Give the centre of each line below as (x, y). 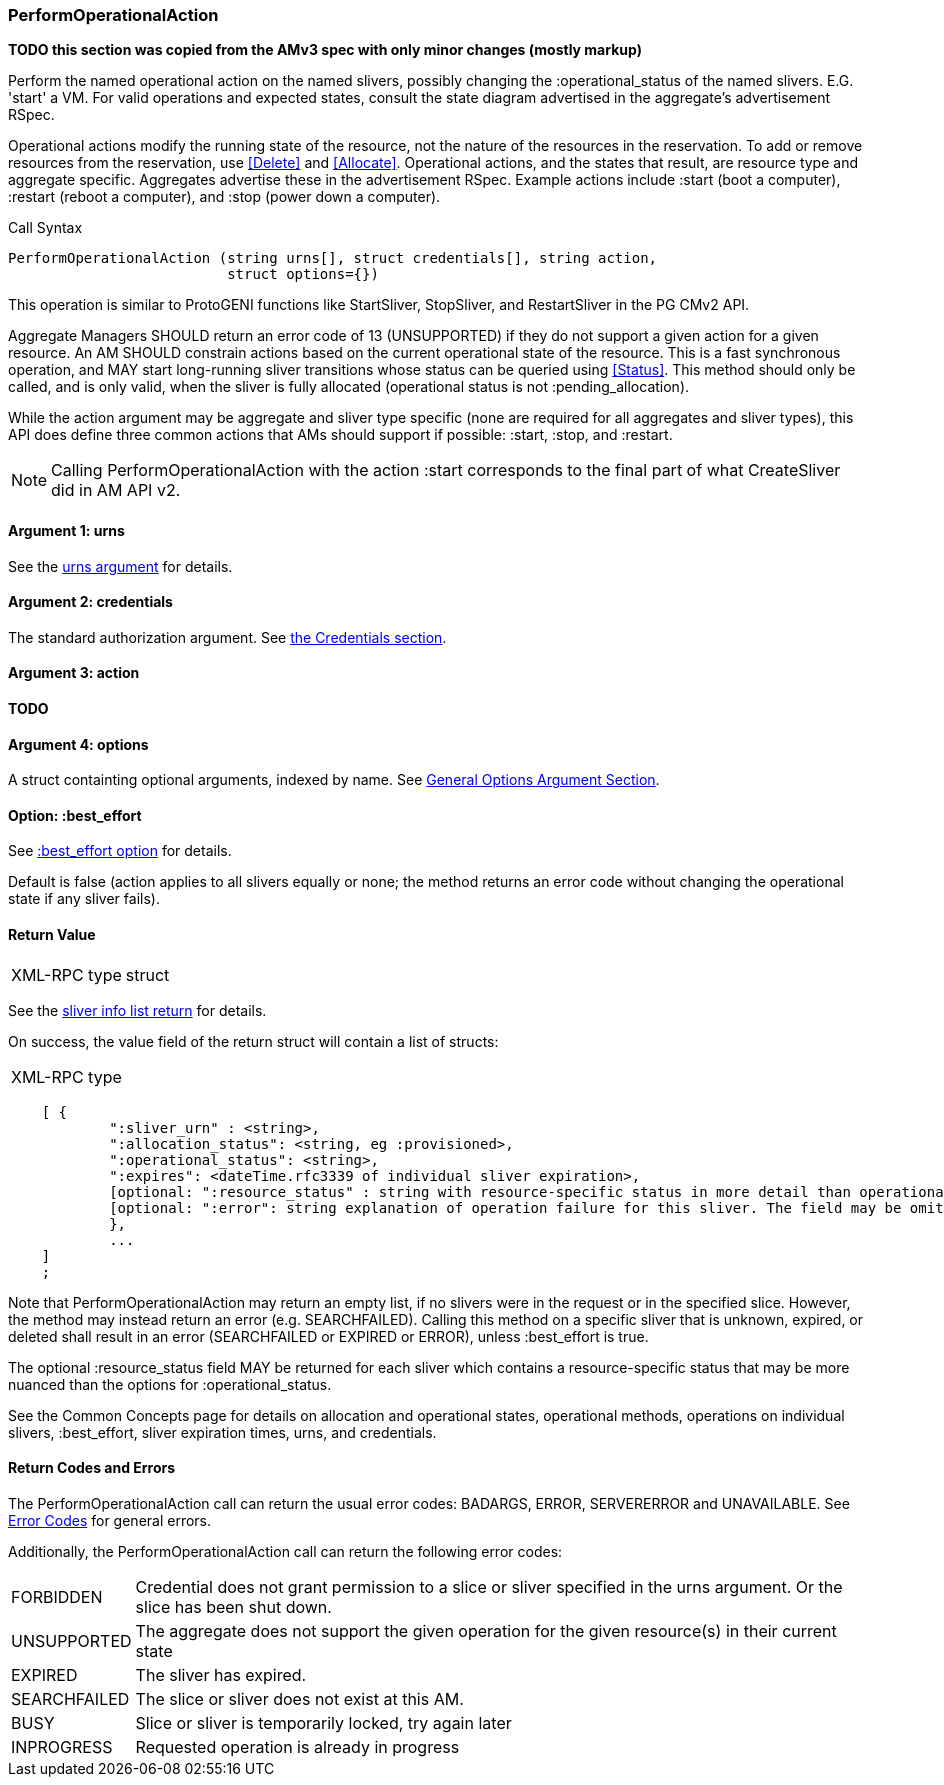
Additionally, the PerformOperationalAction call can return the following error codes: (285, 1551)
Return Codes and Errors (92, 1468)
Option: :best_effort (75, 815)
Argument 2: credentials (90, 602)
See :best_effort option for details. (120, 851)
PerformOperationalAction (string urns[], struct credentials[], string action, (333, 258)
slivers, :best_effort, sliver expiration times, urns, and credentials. (222, 1432)
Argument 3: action (74, 673)
